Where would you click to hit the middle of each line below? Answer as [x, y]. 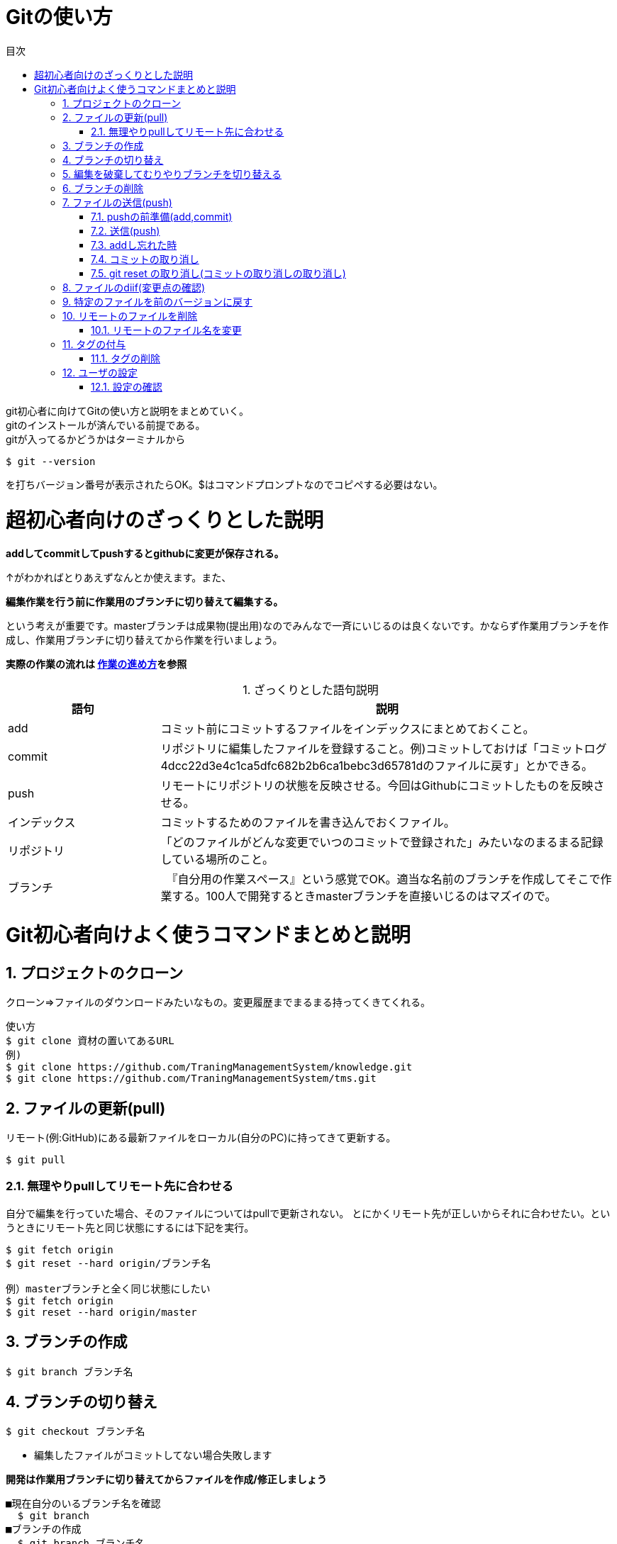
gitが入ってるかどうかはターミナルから [96, 439]
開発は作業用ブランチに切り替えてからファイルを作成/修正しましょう [166, 1479]
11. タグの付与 [94, 344]
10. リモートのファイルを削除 [130, 315]
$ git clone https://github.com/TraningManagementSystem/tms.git [191, 1079]
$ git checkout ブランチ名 [76, 1432]
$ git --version [51, 461]
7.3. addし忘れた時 [134, 245]
